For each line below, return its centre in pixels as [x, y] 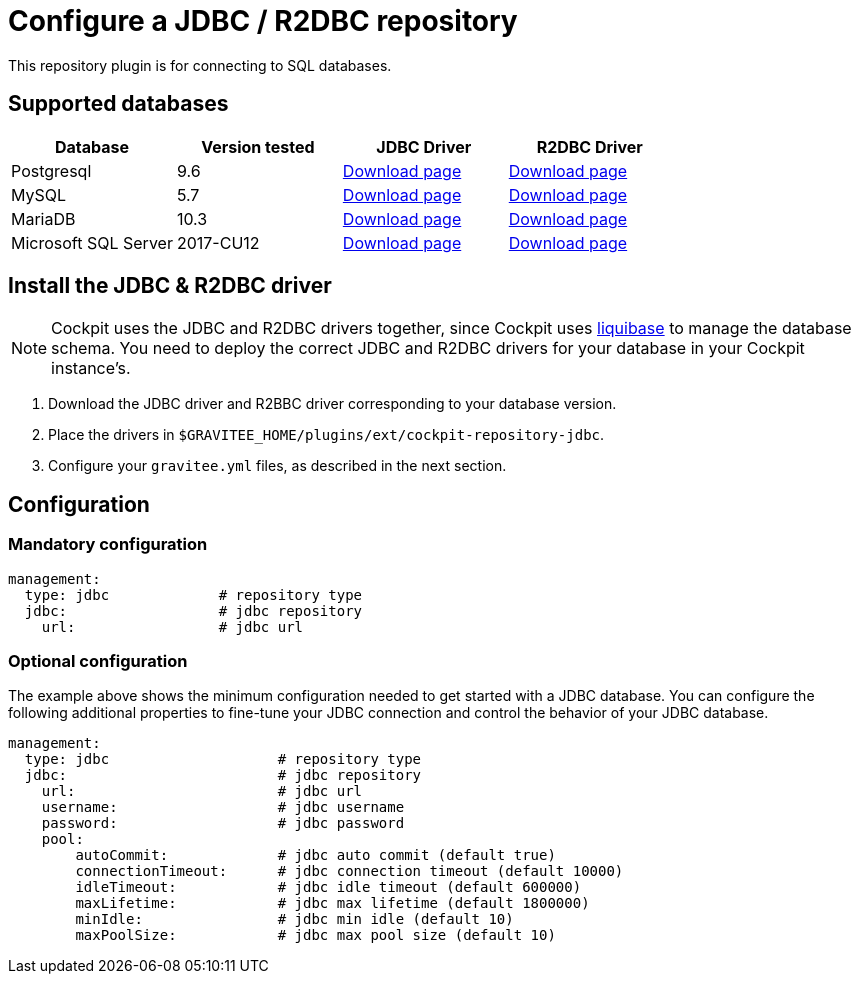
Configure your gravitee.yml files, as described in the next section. [277, 466]
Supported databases [118, 104]
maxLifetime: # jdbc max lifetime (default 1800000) [332, 903]
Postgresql [51, 170]
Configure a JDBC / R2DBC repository [263, 21]
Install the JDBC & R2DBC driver [170, 286]
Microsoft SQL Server [92, 242]
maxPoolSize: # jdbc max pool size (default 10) [315, 935]
